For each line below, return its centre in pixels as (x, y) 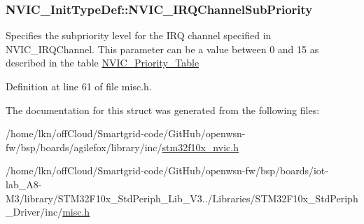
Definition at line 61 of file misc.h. (79, 86)
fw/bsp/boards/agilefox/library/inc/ (84, 147)
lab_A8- (24, 184)
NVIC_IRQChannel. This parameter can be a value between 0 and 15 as (162, 49)
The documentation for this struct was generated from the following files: (163, 110)
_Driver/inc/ (34, 212)
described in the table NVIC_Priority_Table (103, 63)
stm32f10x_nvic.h (200, 147)
